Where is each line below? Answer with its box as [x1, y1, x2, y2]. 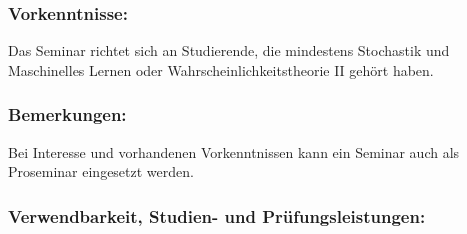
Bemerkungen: [8, 102, 127, 127]
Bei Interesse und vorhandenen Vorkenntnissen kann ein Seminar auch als [8, 141, 460, 162]
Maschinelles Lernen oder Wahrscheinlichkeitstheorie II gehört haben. [8, 59, 434, 80]
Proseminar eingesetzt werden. [8, 161, 194, 182]
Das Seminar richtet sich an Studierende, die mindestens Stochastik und [8, 40, 450, 61]
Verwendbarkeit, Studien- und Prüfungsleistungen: [8, 203, 426, 228]
